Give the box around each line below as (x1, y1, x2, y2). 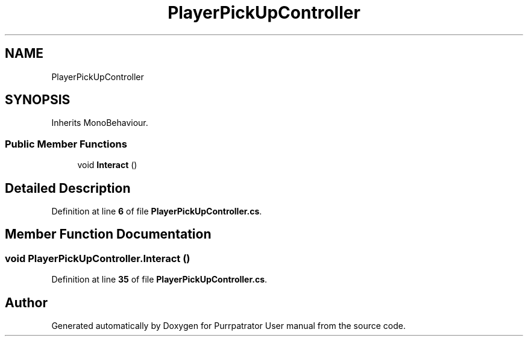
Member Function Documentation (5, 227, 212, 242)
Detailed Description (5, 180, 131, 196)
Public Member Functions (5, 137, 127, 150)
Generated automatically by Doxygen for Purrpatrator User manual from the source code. (51, 321, 406, 331)
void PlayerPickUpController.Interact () (5, 252, 190, 264)
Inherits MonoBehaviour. (51, 117, 148, 128)
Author (5, 295, 48, 310)
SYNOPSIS (5, 92, 71, 108)
